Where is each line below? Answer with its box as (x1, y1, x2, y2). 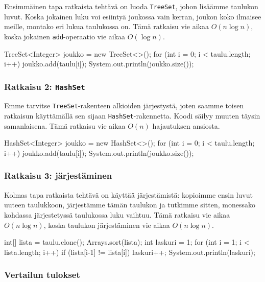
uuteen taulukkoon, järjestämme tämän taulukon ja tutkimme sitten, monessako (4, 199, 255, 210)
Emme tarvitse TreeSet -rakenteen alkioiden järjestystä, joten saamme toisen (4, 100, 244, 111)
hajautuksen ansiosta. (152, 120, 220, 131)
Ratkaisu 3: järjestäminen (4, 169, 112, 182)
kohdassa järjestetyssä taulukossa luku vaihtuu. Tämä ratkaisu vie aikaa (4, 209, 230, 220)
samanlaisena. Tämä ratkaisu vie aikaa (4, 120, 126, 131)
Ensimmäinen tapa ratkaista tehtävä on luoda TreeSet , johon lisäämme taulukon (4, 1, 258, 11)
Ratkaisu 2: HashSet (4, 80, 85, 92)
